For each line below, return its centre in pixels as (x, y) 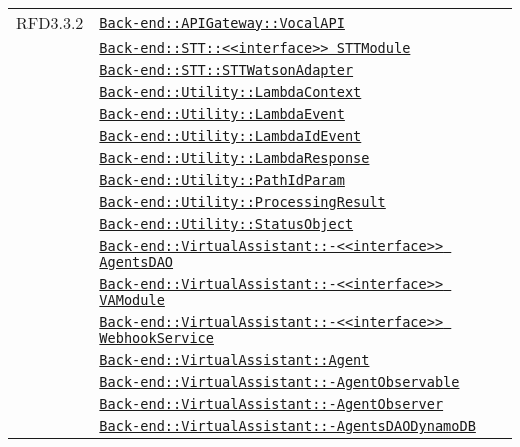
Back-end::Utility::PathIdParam (222, 180)
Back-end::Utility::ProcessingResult (242, 202)
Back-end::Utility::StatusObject (226, 224)
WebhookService (156, 338)
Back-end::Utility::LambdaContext (230, 92)
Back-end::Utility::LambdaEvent (222, 114)
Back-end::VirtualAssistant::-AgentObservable (279, 382)
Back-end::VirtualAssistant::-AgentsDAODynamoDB (287, 426)
